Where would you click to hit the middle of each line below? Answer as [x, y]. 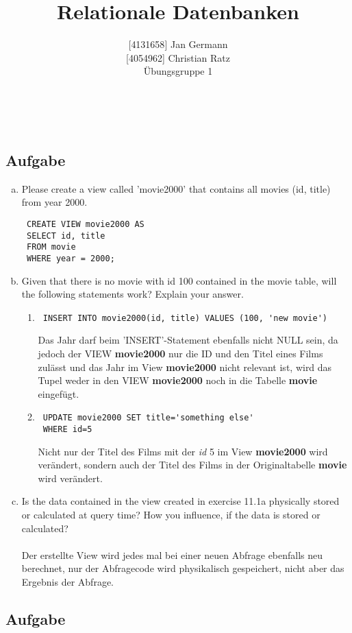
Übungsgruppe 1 [178, 71]
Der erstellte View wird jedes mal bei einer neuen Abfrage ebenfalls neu [172, 554]
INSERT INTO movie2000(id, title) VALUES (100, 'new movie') [185, 318]
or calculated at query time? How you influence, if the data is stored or [171, 515]
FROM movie [51, 247]
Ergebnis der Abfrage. [67, 581]
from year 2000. [54, 202]
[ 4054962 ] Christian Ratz [178, 57]
